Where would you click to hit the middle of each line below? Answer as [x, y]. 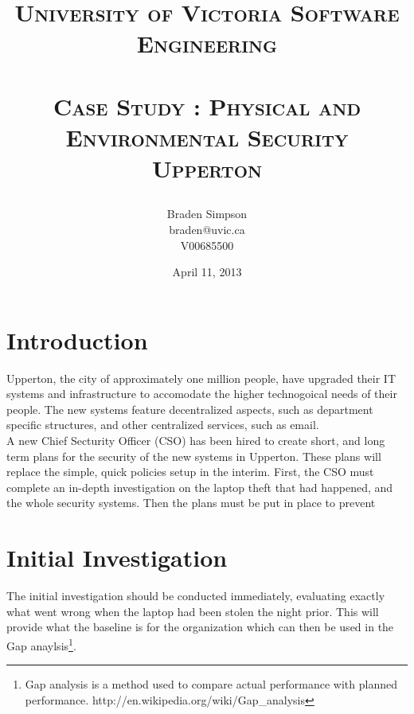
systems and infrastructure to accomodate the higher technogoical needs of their [202, 394]
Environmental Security [207, 137]
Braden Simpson [207, 214]
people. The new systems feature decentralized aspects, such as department [190, 409]
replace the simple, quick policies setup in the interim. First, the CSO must [190, 472]
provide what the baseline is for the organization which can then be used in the [200, 627]
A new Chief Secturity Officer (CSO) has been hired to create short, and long [196, 440]
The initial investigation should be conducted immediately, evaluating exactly [196, 596]
